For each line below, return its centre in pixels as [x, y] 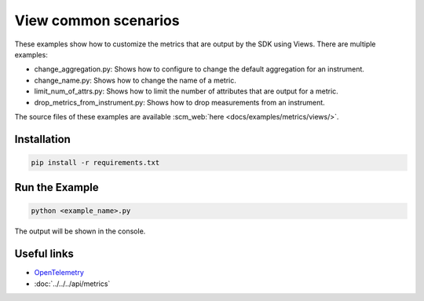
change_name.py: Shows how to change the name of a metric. [135, 80]
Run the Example [57, 187]
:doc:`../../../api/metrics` [72, 284]
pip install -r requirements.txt [95, 162]
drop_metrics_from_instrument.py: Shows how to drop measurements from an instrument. [179, 102]
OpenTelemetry [59, 273]
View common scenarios [97, 20]
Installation [42, 139]
